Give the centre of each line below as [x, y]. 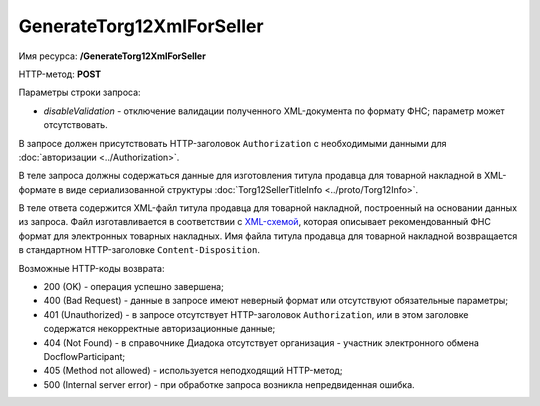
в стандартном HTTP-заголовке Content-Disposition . [139, 250]
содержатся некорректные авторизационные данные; [159, 329]
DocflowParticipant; [84, 356]
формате [37, 189]
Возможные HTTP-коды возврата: [91, 268]
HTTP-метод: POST [60, 74]
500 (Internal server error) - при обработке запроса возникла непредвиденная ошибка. [229, 384]
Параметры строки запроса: [79, 92]
